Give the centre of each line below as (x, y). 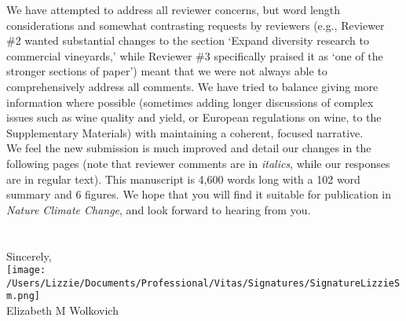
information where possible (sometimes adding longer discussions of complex (190, 102)
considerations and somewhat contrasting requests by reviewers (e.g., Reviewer (196, 25)
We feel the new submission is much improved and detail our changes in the (189, 148)
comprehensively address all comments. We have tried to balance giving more (192, 86)
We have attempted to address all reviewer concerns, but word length (174, 9)
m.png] (23, 296)
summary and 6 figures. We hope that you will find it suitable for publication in (199, 194)
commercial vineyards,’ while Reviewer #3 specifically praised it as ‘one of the (195, 55)
